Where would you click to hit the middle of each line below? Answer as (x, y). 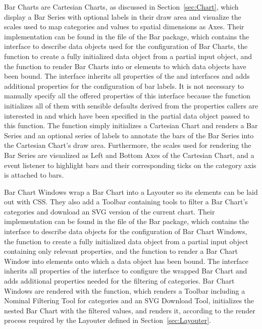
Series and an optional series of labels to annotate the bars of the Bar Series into (129, 135)
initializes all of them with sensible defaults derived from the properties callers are (131, 105)
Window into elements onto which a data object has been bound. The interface (126, 261)
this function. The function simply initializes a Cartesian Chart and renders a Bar (131, 125)
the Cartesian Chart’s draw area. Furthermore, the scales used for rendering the (128, 145)
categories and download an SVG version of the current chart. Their (110, 211)
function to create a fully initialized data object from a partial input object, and (128, 56)
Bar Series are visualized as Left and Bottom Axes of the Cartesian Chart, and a (129, 155)
